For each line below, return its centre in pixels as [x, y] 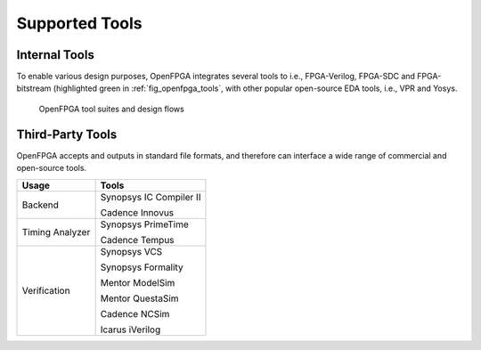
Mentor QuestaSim [139, 298]
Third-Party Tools [67, 134]
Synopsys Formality [142, 267]
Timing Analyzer [56, 232]
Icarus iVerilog [130, 330]
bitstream [34, 88]
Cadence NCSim [135, 313]
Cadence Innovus [137, 212]
